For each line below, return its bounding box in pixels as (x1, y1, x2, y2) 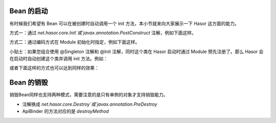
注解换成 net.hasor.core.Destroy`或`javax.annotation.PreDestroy (22, 101, 157, 107)
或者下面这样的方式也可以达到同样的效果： (9, 65, 99, 71)
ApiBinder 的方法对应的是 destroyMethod (22, 108, 109, 114)
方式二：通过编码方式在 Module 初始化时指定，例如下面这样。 (9, 39, 140, 45)
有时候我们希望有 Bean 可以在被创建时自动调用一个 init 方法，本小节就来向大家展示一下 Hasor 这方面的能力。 (9, 20, 240, 27)
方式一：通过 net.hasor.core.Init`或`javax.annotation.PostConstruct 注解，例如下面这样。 (9, 30, 196, 36)
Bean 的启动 (9, 7, 48, 15)
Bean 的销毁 (9, 78, 48, 87)
